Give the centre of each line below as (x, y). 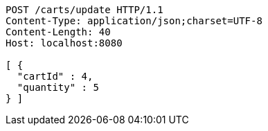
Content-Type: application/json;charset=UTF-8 (134, 21)
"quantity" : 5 (58, 87)
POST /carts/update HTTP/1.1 (84, 10)
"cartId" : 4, (55, 76)
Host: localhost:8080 (64, 43)
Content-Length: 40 (58, 32)
